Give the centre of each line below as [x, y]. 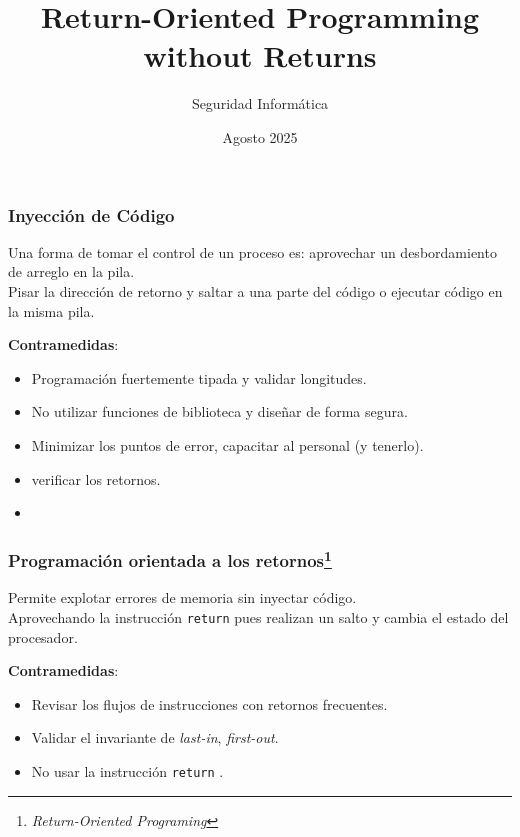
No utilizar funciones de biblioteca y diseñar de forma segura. [219, 411]
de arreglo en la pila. [71, 271]
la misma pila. [51, 310]
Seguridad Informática [260, 103]
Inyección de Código [91, 214]
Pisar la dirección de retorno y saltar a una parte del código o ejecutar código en [255, 290]
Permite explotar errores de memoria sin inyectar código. [182, 597]
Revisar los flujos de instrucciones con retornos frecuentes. [209, 703]
